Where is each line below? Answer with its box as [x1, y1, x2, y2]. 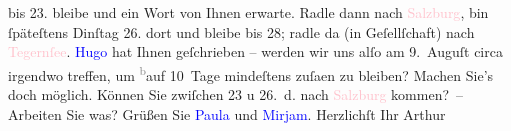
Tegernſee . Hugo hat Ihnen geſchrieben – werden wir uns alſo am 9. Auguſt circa [8, 41, 503, 62]
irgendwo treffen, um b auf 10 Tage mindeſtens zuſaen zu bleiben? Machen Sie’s [8, 61, 494, 85]
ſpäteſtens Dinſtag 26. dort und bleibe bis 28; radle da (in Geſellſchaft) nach [8, 21, 475, 42]
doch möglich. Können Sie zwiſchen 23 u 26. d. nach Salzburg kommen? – [8, 84, 464, 105]
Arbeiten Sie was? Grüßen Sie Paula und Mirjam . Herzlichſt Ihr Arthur [8, 103, 446, 124]
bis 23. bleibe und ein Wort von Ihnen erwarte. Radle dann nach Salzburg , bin [8, 2, 489, 22]
